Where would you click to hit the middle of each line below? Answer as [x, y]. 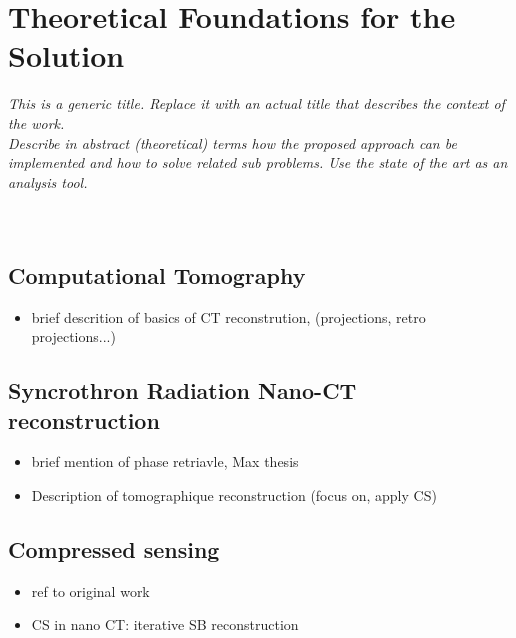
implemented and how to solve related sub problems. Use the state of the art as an [258, 162]
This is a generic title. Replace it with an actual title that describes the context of [256, 103]
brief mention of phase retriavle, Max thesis [165, 461]
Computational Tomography [157, 274]
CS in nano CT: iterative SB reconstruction [165, 624]
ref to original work [90, 590]
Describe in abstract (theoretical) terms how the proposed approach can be [232, 142]
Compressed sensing [114, 549]
